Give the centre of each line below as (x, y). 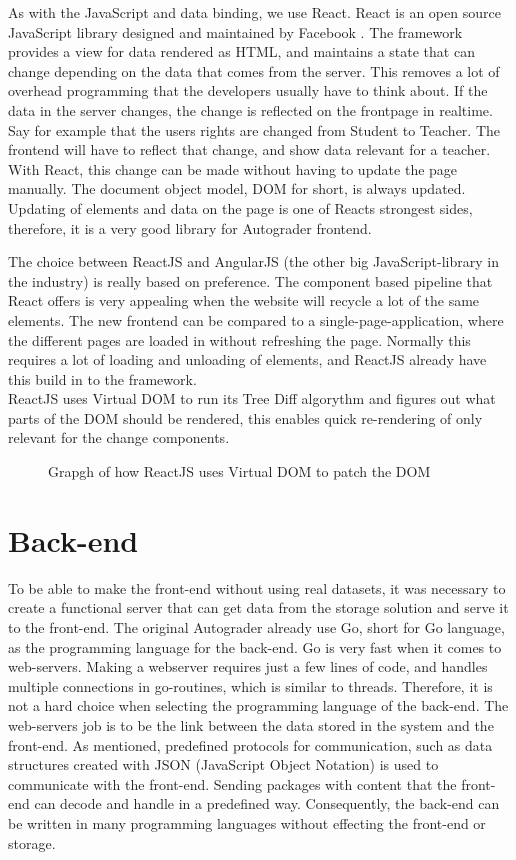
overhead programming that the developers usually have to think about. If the (248, 90)
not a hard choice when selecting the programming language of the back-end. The (258, 705)
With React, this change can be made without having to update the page (233, 168)
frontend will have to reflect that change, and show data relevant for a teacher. (249, 149)
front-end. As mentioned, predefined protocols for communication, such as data (250, 744)
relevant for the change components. (119, 437)
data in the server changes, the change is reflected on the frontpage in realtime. (250, 109)
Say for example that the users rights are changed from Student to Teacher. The (254, 129)
